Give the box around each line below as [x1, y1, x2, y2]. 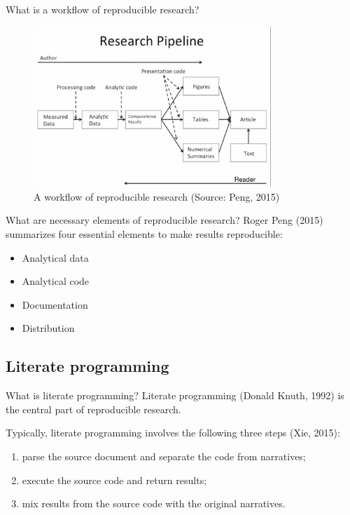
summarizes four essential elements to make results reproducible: [6, 227, 283, 241]
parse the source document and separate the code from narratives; [22, 448, 306, 463]
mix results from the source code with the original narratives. [22, 496, 286, 511]
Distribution [22, 321, 75, 335]
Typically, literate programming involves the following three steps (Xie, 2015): [6, 425, 340, 440]
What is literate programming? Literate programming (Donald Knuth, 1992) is [6, 388, 344, 403]
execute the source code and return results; [22, 472, 207, 487]
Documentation [22, 297, 88, 312]
